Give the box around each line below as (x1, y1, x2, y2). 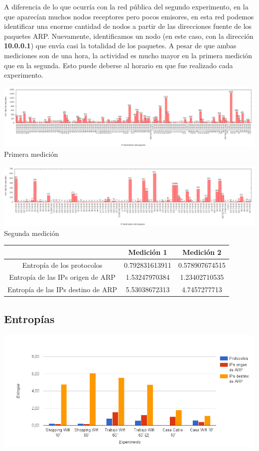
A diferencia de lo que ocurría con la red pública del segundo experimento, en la (4, 1, 249, 11)
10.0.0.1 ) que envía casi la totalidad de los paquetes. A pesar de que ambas (4, 40, 237, 51)
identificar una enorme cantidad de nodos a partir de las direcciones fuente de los (4, 21, 252, 31)
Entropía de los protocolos (22, 259, 103, 270)
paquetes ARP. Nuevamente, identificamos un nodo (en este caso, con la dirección (4, 30, 254, 41)
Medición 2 (182, 246, 222, 257)
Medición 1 (128, 246, 167, 257)
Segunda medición (4, 227, 59, 238)
